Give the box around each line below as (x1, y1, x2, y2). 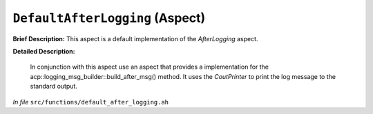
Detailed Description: (12, 47, 75, 55)
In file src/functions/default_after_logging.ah (12, 98, 169, 106)
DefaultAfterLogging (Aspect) (12, 10, 206, 25)
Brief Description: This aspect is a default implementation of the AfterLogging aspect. (12, 34, 258, 43)
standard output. (30, 82, 77, 91)
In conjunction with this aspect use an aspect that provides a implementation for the (30, 62, 269, 71)
